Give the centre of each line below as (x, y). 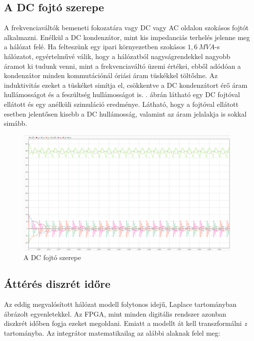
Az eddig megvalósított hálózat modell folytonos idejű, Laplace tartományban (120, 304)
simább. (16, 123)
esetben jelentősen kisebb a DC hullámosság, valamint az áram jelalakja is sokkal (125, 113)
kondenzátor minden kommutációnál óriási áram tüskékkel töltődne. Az (111, 75)
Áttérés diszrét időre (57, 284)
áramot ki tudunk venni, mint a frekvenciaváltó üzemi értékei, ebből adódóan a (123, 66)
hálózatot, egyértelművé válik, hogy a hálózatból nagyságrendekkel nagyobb (117, 56)
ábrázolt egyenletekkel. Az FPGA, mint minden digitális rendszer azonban (115, 313)
